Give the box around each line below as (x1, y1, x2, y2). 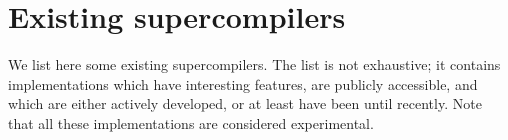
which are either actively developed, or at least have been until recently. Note (8, 93, 482, 114)
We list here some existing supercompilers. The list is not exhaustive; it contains (8, 54, 501, 75)
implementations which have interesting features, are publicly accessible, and (8, 73, 478, 94)
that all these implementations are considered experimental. (8, 112, 374, 133)
